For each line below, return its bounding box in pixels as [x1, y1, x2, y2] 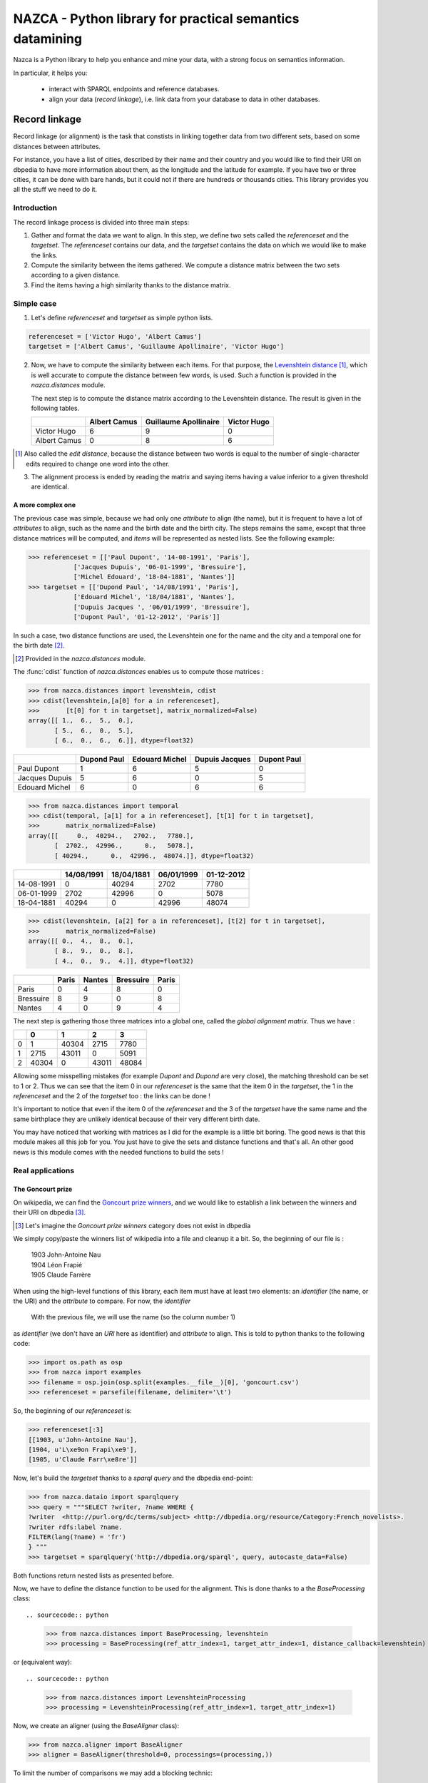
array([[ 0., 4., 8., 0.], [28, 936, 134, 945]
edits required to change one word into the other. [26, 459, 170, 468]
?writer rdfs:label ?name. [28, 1523, 123, 1531]
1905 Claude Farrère [31, 1270, 91, 1279]
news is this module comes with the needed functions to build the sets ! [13, 1148, 224, 1156]
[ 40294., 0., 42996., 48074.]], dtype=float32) [54, 852, 255, 859]
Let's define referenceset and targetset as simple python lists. [31, 314, 213, 322]
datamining [13, 31, 82, 46]
